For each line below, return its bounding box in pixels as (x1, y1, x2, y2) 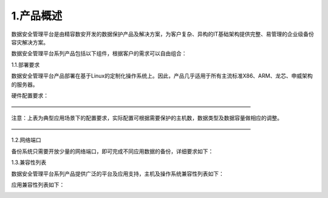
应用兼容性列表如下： (11, 181, 65, 188)
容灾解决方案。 (11, 38, 49, 46)
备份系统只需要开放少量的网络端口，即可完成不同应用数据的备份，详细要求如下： (11, 148, 214, 155)
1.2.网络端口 (11, 137, 42, 144)
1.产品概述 (11, 9, 63, 22)
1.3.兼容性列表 (11, 159, 47, 166)
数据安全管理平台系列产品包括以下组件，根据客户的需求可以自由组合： (11, 50, 187, 57)
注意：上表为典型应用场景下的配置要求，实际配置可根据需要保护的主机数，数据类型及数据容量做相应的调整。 (11, 114, 282, 121)
